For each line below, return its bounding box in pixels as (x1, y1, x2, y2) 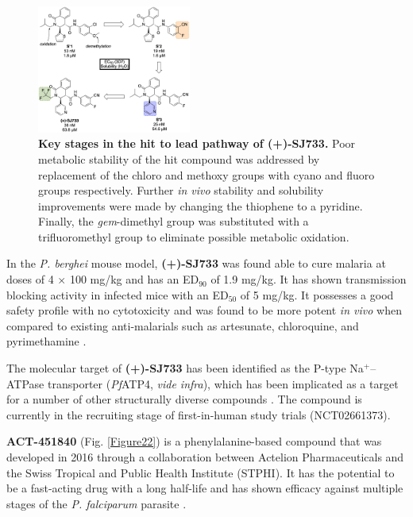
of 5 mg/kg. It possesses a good (240, 286, 394, 303)
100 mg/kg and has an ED (69, 271, 199, 287)
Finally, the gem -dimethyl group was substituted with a (38, 213, 309, 230)
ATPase (6, 375, 44, 392)
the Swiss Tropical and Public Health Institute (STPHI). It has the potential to (6, 464, 395, 480)
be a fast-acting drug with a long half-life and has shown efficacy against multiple (6, 480, 403, 496)
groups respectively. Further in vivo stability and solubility (38, 182, 324, 199)
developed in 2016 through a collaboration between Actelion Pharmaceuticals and (6, 449, 404, 465)
